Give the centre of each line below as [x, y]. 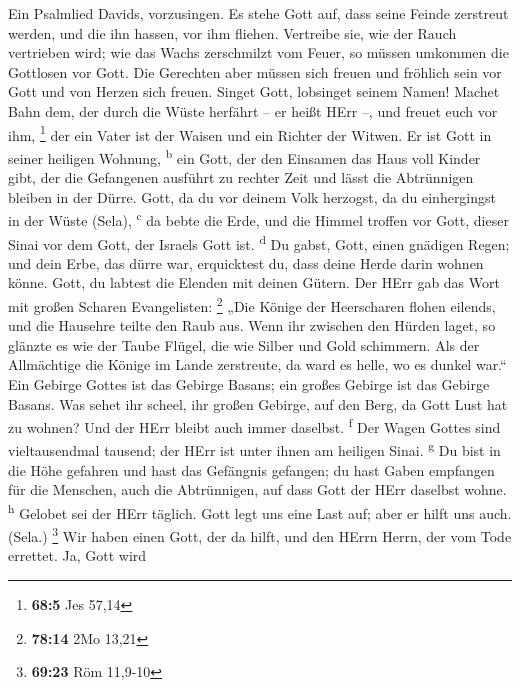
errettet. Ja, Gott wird [77, 555]
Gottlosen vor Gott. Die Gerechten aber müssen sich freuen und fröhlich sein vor [255, 71]
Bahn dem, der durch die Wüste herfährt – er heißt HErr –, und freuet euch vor [253, 110]
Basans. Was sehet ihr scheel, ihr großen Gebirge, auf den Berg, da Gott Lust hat [258, 403]
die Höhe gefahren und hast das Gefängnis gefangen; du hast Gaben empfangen [251, 469]
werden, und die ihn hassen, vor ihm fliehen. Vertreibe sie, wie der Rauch [232, 32]
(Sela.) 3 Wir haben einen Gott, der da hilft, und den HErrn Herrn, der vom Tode [260, 534]
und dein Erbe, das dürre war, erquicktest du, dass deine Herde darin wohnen [246, 262]
